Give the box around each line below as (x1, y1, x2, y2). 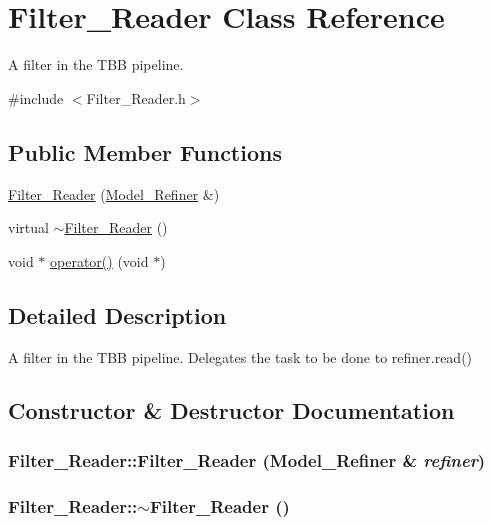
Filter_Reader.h (86, 87, 186, 108)
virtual (8, 217, 49, 238)
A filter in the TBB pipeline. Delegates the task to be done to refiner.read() (8, 346, 473, 367)
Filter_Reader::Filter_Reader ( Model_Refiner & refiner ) (8, 447, 486, 472)
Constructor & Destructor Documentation (8, 395, 455, 426)
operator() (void (50, 250, 149, 271)
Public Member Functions (8, 136, 282, 167)
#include (8, 87, 64, 108)
